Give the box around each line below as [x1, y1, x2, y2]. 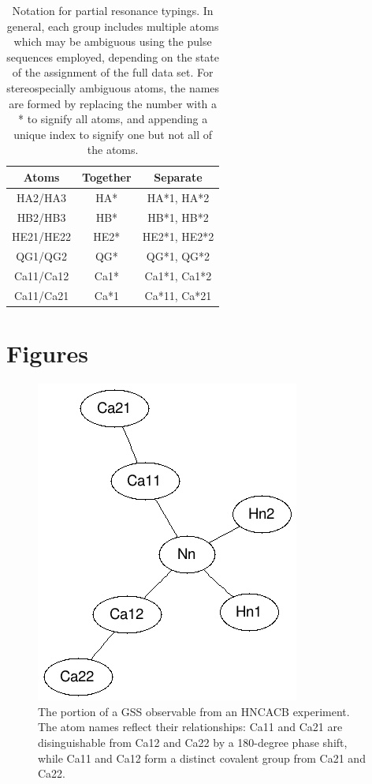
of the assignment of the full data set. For [12, 64, 214, 81]
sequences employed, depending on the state [6, 48, 219, 65]
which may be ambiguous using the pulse [13, 33, 212, 50]
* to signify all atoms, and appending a [18, 111, 208, 127]
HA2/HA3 [17, 189, 67, 205]
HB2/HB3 [17, 208, 66, 225]
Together [82, 168, 132, 185]
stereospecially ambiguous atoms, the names [6, 79, 220, 96]
